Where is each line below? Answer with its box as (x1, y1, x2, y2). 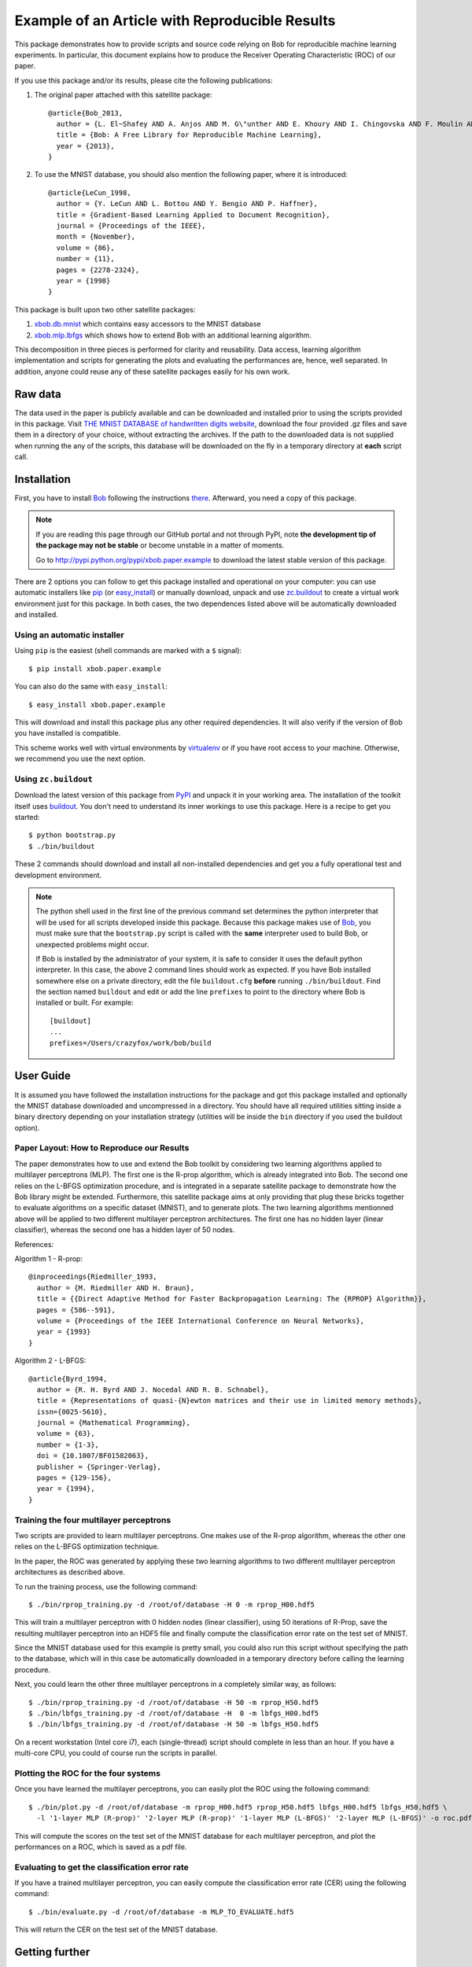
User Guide (14, 1069, 71, 1083)
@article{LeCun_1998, (48, 188, 131, 197)
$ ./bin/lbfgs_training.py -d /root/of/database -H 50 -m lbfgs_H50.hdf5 (28, 1720, 319, 1729)
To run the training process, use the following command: (14, 1581, 198, 1591)
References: (14, 1239, 54, 1249)
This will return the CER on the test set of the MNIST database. (14, 1925, 218, 1935)
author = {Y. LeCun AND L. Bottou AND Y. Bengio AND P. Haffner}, (56, 199, 318, 209)
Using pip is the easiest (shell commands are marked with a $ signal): (14, 646, 242, 655)
